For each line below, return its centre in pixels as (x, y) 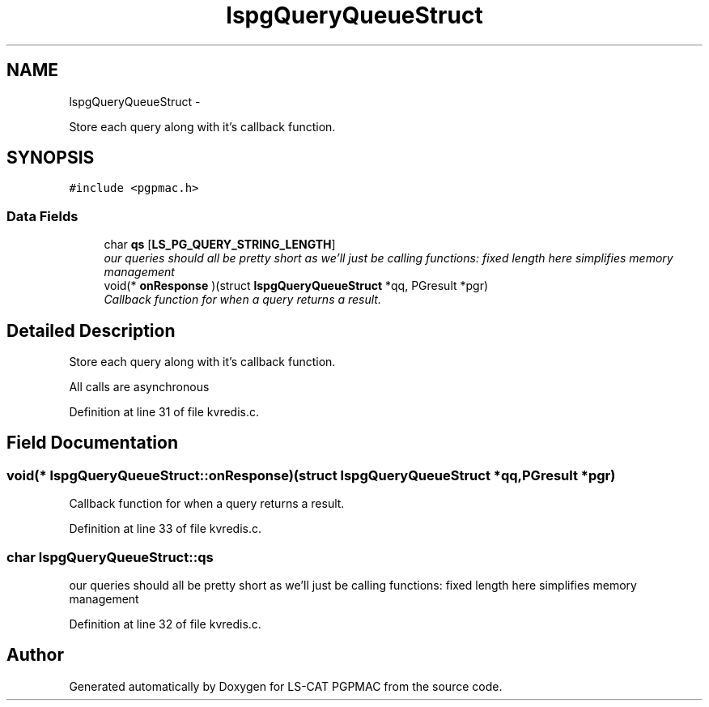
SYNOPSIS (51, 158)
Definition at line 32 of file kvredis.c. (165, 624)
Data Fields (42, 216)
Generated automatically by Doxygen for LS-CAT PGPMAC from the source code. (286, 686)
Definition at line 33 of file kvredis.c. (165, 529)
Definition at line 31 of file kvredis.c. (164, 412)
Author (35, 655)
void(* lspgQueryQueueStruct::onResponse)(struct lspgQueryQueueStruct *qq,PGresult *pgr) (311, 475)
